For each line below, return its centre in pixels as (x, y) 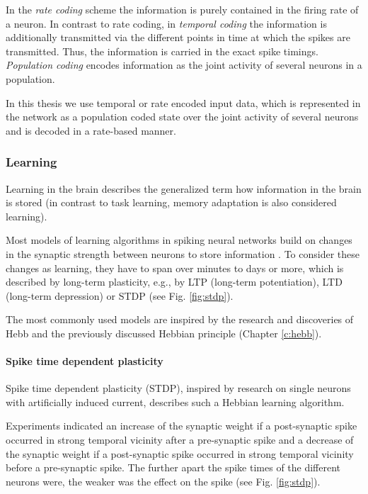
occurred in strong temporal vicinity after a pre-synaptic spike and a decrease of (180, 440)
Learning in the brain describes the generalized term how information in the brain (184, 188)
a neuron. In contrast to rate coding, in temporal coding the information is (166, 23)
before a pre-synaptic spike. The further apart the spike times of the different (173, 467)
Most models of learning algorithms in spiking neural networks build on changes (179, 240)
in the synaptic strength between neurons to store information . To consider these (183, 253)
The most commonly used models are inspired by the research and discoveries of (180, 319)
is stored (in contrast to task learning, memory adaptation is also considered (171, 202)
